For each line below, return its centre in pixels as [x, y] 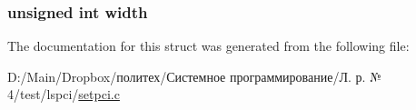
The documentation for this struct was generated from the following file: [208, 46]
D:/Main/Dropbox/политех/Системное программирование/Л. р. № [194, 76]
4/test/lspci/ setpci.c [64, 94]
